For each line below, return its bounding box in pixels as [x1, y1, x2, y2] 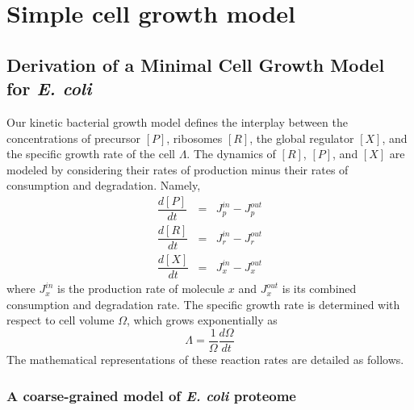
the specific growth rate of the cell [6, 145, 175, 162]
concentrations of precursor [6, 129, 140, 146]
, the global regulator [249, 129, 354, 146]
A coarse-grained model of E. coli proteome [6, 385, 296, 405]
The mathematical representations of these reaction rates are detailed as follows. [6, 351, 404, 368]
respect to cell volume [6, 312, 115, 328]
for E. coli [6, 76, 92, 101]
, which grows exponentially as [126, 312, 278, 328]
